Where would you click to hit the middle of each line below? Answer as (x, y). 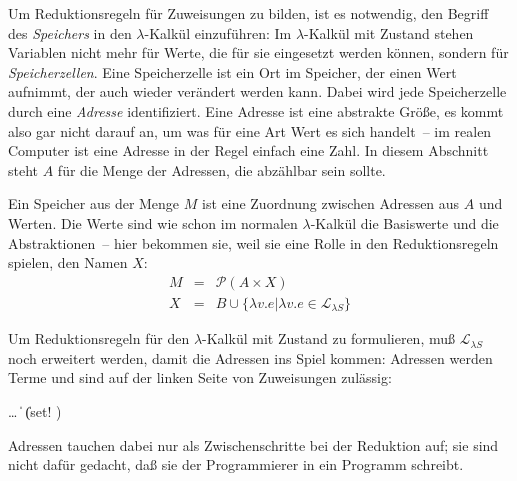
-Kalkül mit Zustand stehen (389, 32)
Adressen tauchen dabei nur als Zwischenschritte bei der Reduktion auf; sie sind (253, 444)
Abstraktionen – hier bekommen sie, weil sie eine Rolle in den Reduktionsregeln (253, 242)
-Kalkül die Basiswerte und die (404, 222)
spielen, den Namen (68, 262)
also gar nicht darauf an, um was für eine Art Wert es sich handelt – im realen (250, 130)
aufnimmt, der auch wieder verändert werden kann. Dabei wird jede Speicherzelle (257, 91)
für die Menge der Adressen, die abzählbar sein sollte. (221, 169)
